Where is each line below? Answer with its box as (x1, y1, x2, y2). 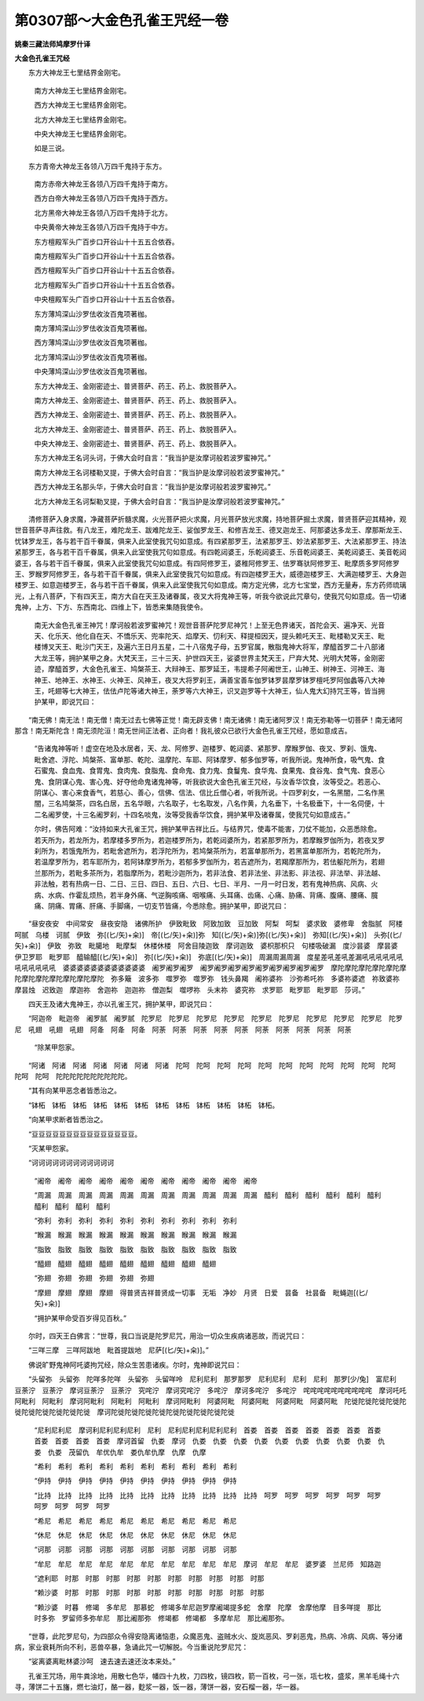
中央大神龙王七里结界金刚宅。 (34, 129, 131, 138)
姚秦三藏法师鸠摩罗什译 (14, 39, 90, 49)
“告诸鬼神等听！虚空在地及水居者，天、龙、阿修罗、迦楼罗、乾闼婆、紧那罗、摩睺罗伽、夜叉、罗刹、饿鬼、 (34, 744, 382, 753)
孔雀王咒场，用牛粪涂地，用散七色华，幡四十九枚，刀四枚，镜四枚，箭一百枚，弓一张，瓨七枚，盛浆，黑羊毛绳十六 (27, 1671, 400, 1681)
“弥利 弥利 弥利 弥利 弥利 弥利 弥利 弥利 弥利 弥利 (34, 1216, 237, 1225)
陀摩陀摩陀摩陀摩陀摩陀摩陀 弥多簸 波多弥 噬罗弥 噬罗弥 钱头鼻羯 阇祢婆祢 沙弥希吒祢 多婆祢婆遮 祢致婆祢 (14, 974, 400, 983)
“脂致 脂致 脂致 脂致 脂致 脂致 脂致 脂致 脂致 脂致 (34, 1245, 237, 1254)
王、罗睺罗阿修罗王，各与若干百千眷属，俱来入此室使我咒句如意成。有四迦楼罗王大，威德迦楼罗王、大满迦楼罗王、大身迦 (14, 569, 407, 579)
